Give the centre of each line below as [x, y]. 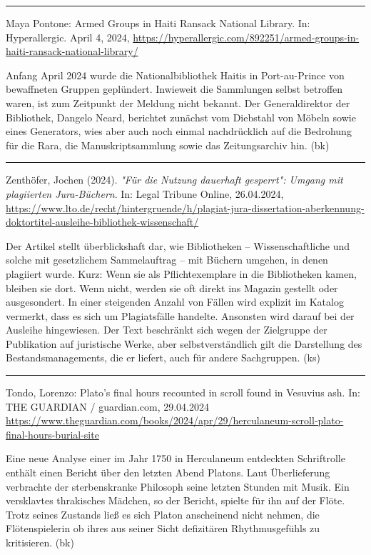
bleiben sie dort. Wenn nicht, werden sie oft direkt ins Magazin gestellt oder [172, 287]
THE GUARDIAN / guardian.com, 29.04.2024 [108, 406]
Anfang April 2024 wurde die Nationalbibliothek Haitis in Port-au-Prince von [175, 75]
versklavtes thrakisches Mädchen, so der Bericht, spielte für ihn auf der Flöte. [176, 500]
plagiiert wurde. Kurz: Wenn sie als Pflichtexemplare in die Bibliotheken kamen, [181, 273]
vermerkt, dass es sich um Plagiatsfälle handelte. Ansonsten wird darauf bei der [180, 315]
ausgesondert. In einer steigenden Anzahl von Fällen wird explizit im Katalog [175, 302]
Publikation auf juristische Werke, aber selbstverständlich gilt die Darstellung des [184, 343]
